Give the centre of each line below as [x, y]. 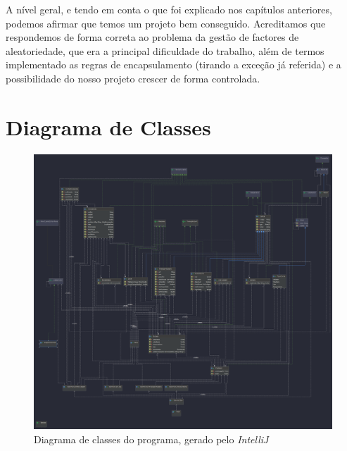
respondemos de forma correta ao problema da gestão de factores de [152, 37]
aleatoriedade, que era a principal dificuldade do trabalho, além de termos [165, 50]
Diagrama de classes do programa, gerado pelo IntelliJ [151, 439]
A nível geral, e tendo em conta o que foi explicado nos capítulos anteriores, [169, 9]
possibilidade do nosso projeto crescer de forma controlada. [133, 78]
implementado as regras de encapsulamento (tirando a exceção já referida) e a [173, 64]
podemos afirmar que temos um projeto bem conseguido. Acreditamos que [166, 23]
